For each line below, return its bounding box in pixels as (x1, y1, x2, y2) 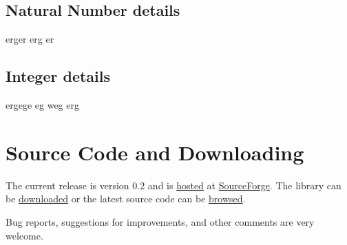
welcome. (6, 228, 43, 242)
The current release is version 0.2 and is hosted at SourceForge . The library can (6, 178, 341, 192)
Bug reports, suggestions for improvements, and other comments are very (6, 214, 315, 228)
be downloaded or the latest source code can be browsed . (6, 191, 246, 206)
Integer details (6, 65, 111, 87)
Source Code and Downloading (6, 138, 304, 166)
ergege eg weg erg (6, 98, 79, 111)
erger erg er (6, 32, 54, 46)
